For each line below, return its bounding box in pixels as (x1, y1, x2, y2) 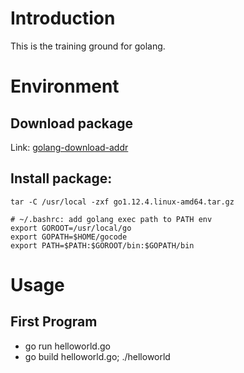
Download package (10, 115, 134, 132)
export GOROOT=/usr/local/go (10, 223, 132, 233)
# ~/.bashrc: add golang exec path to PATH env (10, 214, 213, 224)
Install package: (10, 170, 113, 187)
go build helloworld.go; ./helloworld (24, 350, 171, 362)
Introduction (10, 7, 116, 30)
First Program (10, 313, 98, 331)
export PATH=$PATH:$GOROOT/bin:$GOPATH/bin (10, 240, 195, 251)
